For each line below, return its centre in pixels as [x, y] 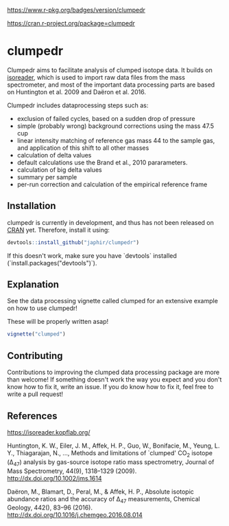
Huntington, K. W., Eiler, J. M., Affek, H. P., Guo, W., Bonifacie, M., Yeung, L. [113, 446]
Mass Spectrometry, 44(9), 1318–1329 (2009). [72, 471]
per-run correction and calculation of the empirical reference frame [112, 184]
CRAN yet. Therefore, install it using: [58, 230]
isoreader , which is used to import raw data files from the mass [96, 77]
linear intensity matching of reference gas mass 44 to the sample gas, [116, 140]
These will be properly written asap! [58, 322]
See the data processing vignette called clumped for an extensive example [112, 301]
